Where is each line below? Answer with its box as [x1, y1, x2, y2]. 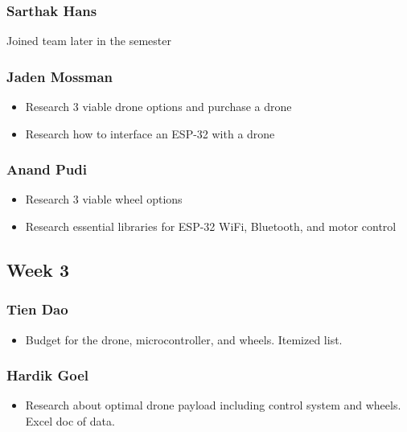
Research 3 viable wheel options [25, 191, 183, 208]
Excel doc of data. [25, 413, 115, 430]
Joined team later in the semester [6, 32, 171, 49]
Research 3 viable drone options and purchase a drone [25, 98, 292, 115]
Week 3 [6, 257, 69, 282]
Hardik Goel [6, 365, 89, 385]
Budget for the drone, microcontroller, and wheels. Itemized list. [25, 331, 343, 348]
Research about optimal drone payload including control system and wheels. [25, 397, 401, 413]
